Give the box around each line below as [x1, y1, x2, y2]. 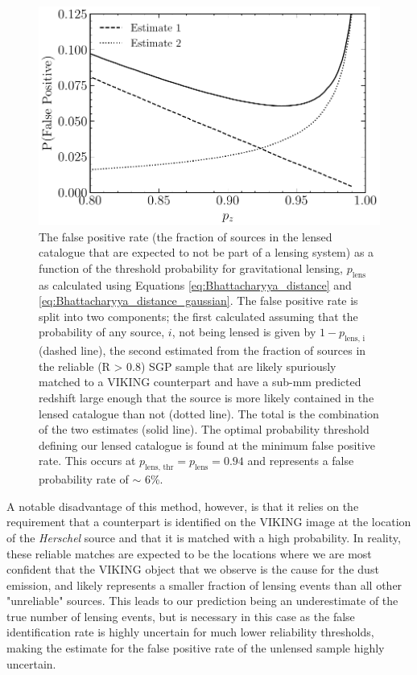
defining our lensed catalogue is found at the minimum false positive [39, 436, 376, 453]
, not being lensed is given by [171, 323, 316, 340]
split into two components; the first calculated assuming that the [39, 307, 358, 324]
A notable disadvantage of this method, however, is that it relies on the [6, 497, 359, 514]
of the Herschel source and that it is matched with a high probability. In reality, [6, 529, 401, 545]
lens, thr [145, 463, 174, 472]
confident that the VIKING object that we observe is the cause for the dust [6, 561, 379, 578]
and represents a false [247, 452, 354, 469]
